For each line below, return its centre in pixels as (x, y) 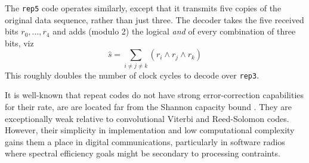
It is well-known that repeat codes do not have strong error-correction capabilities (154, 95)
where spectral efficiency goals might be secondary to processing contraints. (143, 153)
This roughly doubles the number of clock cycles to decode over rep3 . (132, 75)
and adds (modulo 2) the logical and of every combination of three (174, 31)
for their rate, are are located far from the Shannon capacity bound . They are (149, 107)
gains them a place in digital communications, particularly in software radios (145, 141)
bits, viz (19, 43)
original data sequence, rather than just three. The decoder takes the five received (154, 19)
